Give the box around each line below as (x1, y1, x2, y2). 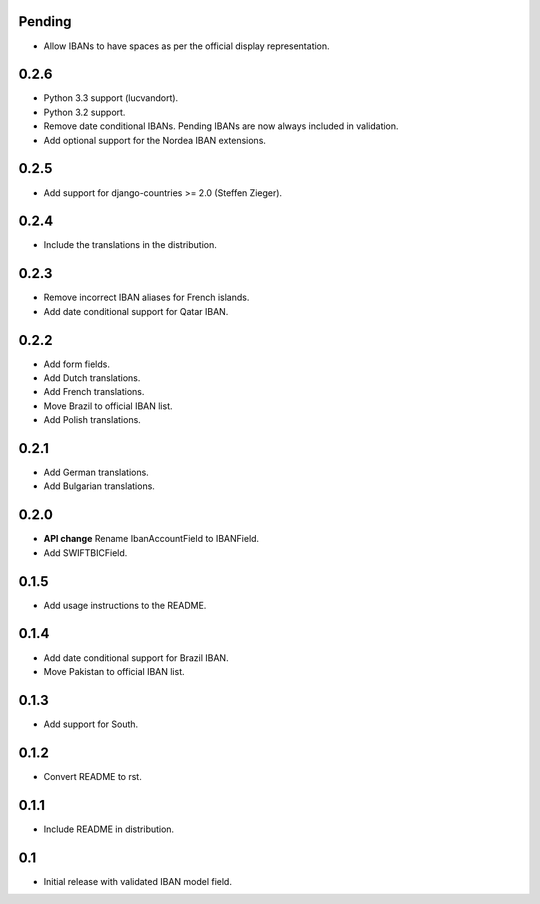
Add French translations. (43, 386, 145, 398)
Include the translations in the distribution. (43, 239, 217, 251)
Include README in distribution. (43, 823, 175, 835)
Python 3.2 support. (43, 106, 126, 118)
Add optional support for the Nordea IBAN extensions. (43, 134, 267, 146)
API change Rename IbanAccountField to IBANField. (43, 533, 260, 545)
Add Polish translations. (43, 414, 142, 426)
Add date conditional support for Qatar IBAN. (43, 305, 229, 317)
